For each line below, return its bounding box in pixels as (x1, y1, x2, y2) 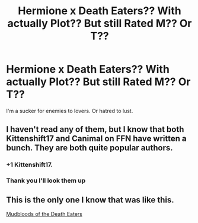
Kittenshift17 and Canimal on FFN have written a (6, 134, 187, 144)
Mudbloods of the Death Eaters (6, 210, 83, 217)
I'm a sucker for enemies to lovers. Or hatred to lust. (6, 107, 133, 114)
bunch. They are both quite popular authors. (6, 143, 173, 153)
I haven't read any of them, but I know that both (6, 124, 184, 134)
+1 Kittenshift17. (6, 161, 53, 169)
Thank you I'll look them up (6, 176, 86, 185)
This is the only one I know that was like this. (6, 195, 174, 205)
